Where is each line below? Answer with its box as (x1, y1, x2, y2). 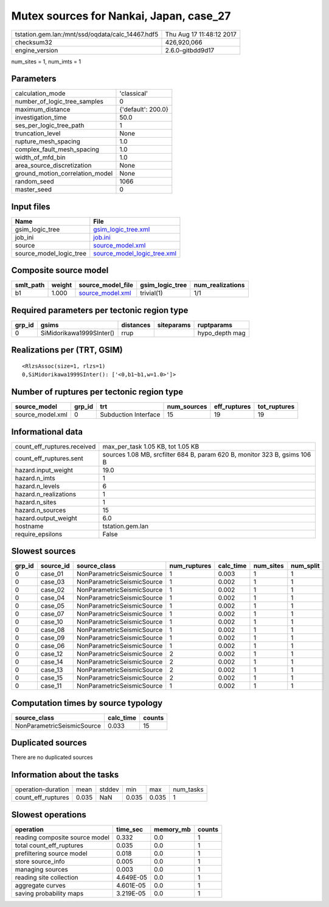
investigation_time (15, 113, 67, 122)
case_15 (40, 674, 63, 682)
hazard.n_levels (15, 482, 60, 490)
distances (121, 321, 151, 329)
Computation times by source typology (11, 698, 163, 708)
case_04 (40, 594, 65, 602)
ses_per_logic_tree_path (15, 121, 85, 130)
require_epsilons (15, 530, 63, 538)
